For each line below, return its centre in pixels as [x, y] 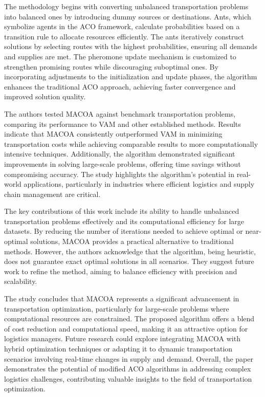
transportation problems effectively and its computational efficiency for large [124, 221]
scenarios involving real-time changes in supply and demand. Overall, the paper [129, 358]
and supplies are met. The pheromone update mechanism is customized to [120, 56]
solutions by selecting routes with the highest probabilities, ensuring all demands [131, 46]
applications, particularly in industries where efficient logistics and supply [139, 184]
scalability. [21, 281]
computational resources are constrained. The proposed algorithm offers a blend [129, 318]
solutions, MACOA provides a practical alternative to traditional [132, 241]
